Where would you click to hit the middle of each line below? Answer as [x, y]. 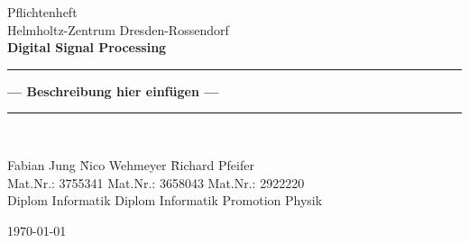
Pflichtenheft [42, 12]
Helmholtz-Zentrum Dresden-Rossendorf [118, 29]
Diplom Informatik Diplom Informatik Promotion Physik [165, 200]
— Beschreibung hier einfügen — [113, 90]
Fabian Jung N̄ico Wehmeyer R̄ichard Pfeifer [131, 164]
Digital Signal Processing [87, 47]
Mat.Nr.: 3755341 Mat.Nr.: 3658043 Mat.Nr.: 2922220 [156, 182]
